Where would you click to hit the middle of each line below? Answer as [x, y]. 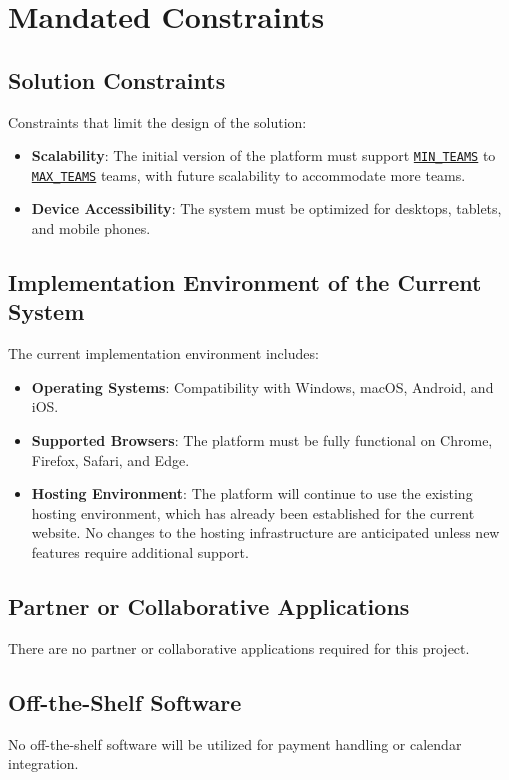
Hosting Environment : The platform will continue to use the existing [252, 493]
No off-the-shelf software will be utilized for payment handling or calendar [235, 743]
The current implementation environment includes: [163, 353]
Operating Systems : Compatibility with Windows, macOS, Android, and [262, 386]
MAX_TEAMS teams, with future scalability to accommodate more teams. [248, 174]
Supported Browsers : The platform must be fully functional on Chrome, [262, 440]
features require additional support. [140, 552]
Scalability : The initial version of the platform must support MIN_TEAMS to [263, 155]
